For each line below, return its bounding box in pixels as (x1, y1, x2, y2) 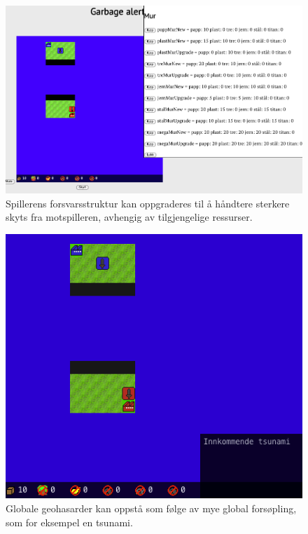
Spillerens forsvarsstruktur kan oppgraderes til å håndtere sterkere (6, 196, 290, 210)
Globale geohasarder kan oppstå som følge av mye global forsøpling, (6, 501, 297, 516)
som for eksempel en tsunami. (6, 514, 133, 529)
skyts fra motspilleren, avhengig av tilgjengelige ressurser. (6, 210, 253, 224)
